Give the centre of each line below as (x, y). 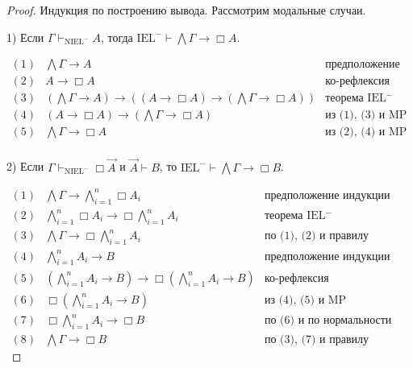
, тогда (117, 37)
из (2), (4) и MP (366, 132)
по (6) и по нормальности (328, 321)
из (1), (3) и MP (366, 116)
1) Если (25, 37)
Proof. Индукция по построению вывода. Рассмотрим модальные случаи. (186, 10)
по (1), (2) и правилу (317, 236)
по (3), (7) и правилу (317, 339)
